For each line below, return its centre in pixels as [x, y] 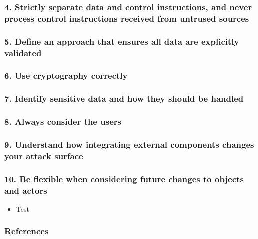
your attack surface [44, 156]
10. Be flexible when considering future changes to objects [124, 179]
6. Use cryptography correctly [66, 75]
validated [23, 52]
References [26, 231]
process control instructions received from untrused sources [127, 18]
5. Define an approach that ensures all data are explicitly [122, 41]
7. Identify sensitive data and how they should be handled [124, 98]
